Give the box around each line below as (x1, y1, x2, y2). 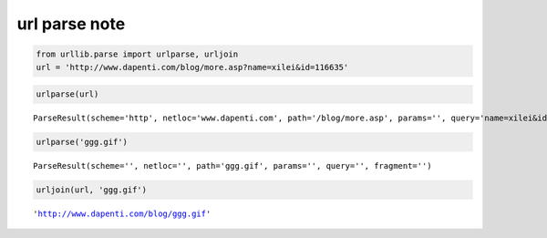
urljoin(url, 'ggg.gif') (36, 185, 148, 195)
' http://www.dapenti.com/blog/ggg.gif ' (33, 209, 212, 219)
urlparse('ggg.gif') (36, 137, 128, 148)
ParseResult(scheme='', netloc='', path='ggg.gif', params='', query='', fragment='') (33, 160, 432, 171)
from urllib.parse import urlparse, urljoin (36, 49, 239, 59)
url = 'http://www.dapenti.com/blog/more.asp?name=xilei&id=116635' (36, 62, 349, 72)
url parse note (16, 14, 126, 34)
